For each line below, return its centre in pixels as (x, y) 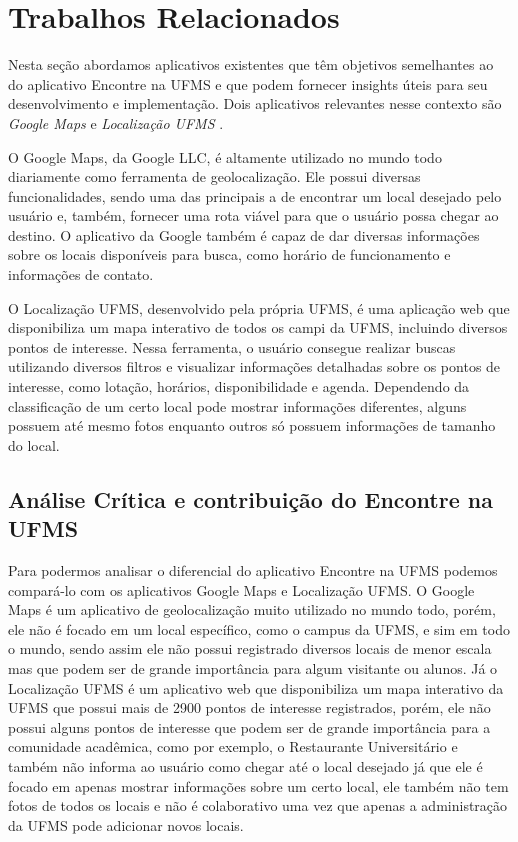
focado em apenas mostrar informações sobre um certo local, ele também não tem (258, 785)
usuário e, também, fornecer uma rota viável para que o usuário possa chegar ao (253, 215)
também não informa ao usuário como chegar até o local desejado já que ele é (245, 765)
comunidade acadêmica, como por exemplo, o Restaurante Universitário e (233, 746)
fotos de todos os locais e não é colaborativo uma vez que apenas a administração (258, 805)
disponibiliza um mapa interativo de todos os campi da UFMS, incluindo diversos (258, 327)
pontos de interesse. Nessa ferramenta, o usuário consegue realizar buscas (232, 346)
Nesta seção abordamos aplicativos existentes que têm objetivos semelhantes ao (251, 64)
